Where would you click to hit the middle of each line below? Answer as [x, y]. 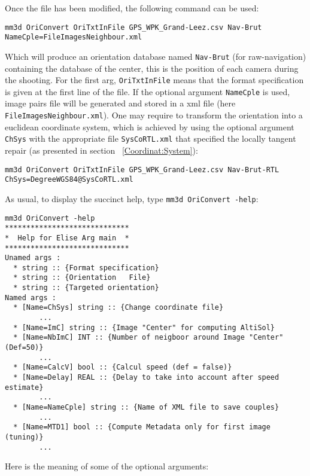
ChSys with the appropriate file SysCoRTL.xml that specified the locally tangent [151, 138]
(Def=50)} [24, 348]
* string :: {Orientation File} [82, 278]
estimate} [24, 387]
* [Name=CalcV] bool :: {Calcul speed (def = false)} [123, 367]
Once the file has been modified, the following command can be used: [132, 8]
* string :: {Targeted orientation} [86, 288]
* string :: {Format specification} [86, 268]
